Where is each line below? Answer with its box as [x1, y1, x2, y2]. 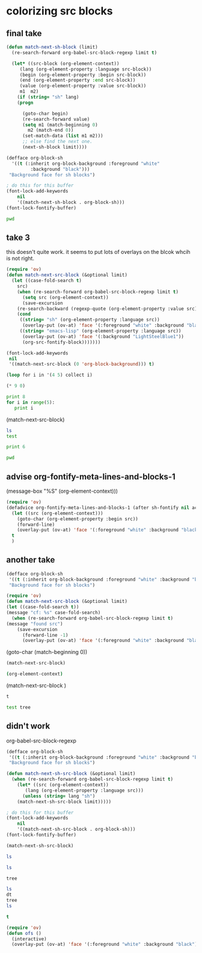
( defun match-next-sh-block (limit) [6, 44, 98, 50]
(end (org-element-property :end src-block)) [19, 77, 136, 84]
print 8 [6, 394, 26, 400]
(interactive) [11, 936, 47, 942]
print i [14, 405, 34, 411]
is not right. [6, 254, 35, 262]
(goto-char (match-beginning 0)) [6, 649, 88, 656]
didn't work [6, 721, 50, 732]
